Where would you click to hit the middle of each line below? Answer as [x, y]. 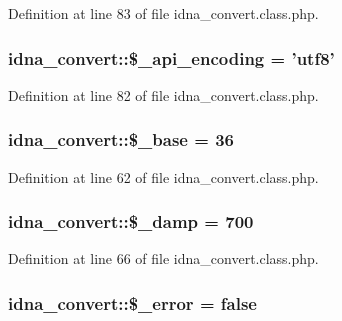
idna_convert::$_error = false [132, 302]
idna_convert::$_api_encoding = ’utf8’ [171, 57]
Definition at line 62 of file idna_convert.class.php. [163, 176]
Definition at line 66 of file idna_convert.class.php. [163, 258]
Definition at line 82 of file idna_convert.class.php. [163, 94]
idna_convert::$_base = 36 [121, 139]
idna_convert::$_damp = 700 [131, 221]
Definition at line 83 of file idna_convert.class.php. [163, 13]
